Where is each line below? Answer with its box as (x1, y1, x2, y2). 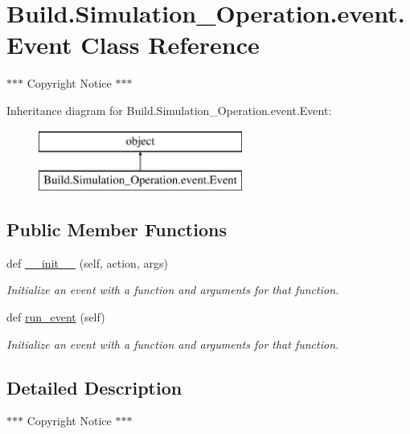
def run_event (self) (6, 309, 105, 325)
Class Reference (80, 28, 260, 61)
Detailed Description (6, 375, 182, 399)
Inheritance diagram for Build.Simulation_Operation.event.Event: (6, 101, 332, 118)
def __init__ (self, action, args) (6, 254, 168, 271)
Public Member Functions (6, 217, 227, 242)
